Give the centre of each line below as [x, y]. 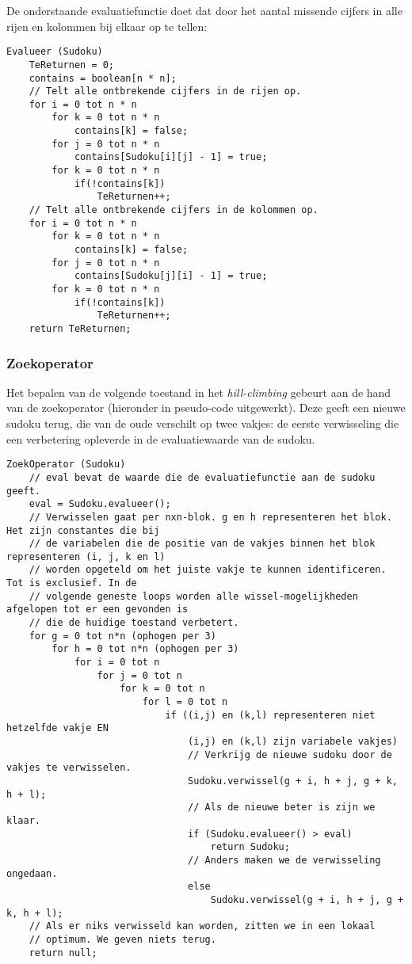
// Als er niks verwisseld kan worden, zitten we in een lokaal [202, 926]
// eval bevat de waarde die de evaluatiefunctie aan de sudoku [202, 477]
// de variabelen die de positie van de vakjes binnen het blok [202, 544]
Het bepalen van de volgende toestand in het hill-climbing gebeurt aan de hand [199, 392]
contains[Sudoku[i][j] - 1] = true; [171, 157]
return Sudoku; [250, 847]
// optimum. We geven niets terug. [122, 939]
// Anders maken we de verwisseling [284, 860]
